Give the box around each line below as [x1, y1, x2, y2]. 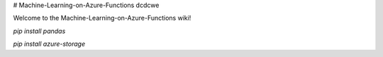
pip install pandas [13, 27, 66, 35]
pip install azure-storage [13, 39, 86, 49]
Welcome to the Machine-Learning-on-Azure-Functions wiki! [13, 14, 191, 23]
